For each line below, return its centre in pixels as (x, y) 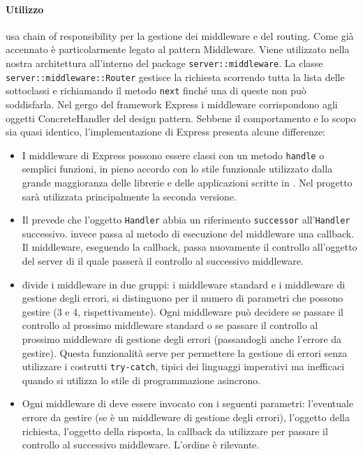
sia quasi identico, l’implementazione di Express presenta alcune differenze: (166, 132)
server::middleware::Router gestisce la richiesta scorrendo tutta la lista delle (175, 76)
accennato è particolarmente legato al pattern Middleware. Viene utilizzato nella (178, 49)
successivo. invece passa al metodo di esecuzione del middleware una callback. (188, 233)
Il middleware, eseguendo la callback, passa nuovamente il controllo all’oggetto (190, 247)
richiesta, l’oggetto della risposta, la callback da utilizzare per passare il (175, 431)
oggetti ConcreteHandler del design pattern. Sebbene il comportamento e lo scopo (181, 118)
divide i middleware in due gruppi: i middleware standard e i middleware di (184, 284)
